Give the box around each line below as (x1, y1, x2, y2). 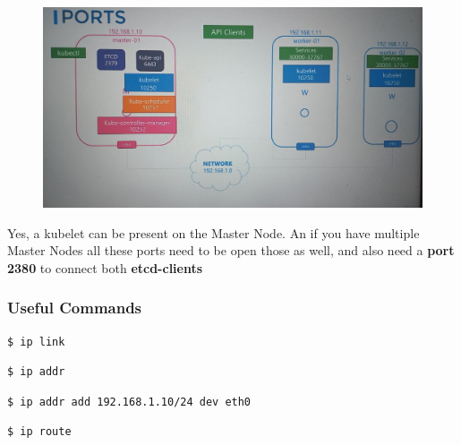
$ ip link (7, 335, 65, 348)
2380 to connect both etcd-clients (7, 258, 203, 277)
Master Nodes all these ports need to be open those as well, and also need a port (7, 241, 455, 260)
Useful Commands (7, 296, 142, 319)
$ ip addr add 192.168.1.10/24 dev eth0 (7, 395, 252, 408)
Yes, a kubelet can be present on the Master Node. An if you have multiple (7, 223, 420, 242)
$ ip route (7, 425, 72, 439)
